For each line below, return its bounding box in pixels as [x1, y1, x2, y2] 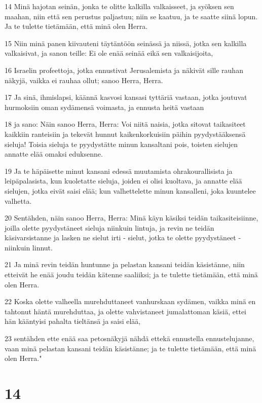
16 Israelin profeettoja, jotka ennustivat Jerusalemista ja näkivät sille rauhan [5, 64, 243, 75]
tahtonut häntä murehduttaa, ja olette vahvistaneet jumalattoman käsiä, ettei [5, 306, 246, 316]
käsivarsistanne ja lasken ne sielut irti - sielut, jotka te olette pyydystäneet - [5, 232, 241, 243]
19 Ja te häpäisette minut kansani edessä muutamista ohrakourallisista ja [5, 165, 233, 176]
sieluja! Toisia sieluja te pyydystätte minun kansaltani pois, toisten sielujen [5, 138, 238, 149]
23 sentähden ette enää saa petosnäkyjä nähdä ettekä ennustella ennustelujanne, [5, 333, 254, 344]
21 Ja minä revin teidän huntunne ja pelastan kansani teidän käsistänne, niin [5, 259, 245, 270]
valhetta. [5, 195, 32, 206]
